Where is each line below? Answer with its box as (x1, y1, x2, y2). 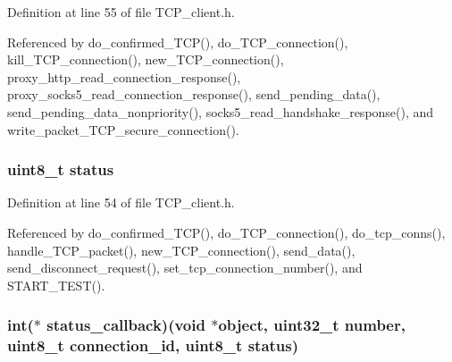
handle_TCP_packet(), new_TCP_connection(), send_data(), (7, 240, 356, 259)
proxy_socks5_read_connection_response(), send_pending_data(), (7, 85, 381, 104)
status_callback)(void (46, 314, 205, 336)
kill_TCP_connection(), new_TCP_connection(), (7, 50, 284, 69)
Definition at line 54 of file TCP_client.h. (7, 193, 235, 212)
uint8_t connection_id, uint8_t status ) (7, 334, 299, 357)
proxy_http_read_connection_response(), (7, 67, 241, 86)
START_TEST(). (7, 275, 105, 294)
